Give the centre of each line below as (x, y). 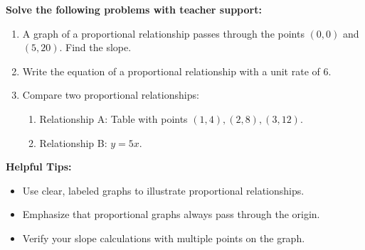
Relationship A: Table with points (113, 118)
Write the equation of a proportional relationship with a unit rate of (171, 71)
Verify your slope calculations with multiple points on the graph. (164, 238)
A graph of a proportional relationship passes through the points (163, 33)
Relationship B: (73, 142)
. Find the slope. (95, 47)
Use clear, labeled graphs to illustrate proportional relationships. (163, 190)
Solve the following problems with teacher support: (134, 9)
